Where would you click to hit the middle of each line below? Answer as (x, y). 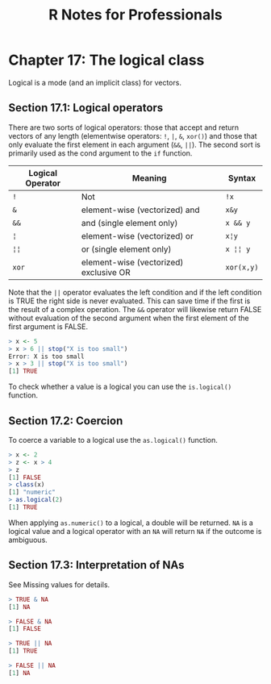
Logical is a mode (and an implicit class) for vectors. (95, 82)
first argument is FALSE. (48, 326)
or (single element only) (126, 249)
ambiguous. (28, 540)
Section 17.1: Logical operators (86, 108)
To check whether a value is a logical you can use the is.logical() (120, 387)
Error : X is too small (46, 357)
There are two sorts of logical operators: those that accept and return (124, 127)
